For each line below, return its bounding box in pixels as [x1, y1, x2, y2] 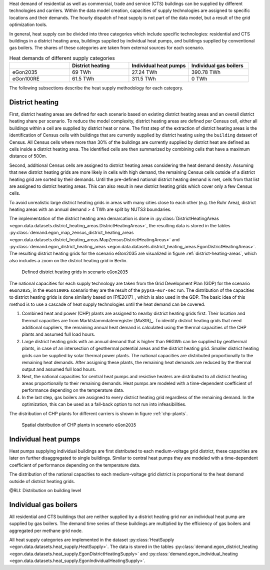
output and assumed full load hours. [21, 366, 96, 372]
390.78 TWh [191, 69, 221, 76]
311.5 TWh [131, 75, 156, 82]
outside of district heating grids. [9, 478, 75, 484]
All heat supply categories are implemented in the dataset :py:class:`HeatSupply [9, 537, 174, 543]
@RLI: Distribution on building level [9, 487, 81, 493]
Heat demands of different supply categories [9, 54, 115, 61]
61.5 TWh [71, 75, 94, 82]
